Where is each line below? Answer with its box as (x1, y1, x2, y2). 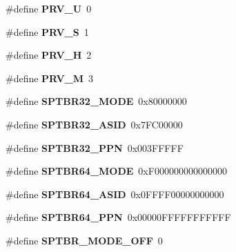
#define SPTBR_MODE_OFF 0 (6, 233, 163, 247)
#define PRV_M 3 (6, 70, 94, 85)
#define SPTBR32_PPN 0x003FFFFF (6, 140, 184, 155)
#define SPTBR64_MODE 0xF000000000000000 (6, 164, 227, 178)
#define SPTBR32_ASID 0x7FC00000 (6, 117, 183, 131)
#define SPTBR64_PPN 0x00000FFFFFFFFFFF (6, 210, 231, 224)
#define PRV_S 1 (6, 24, 89, 39)
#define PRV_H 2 (6, 48, 92, 62)
